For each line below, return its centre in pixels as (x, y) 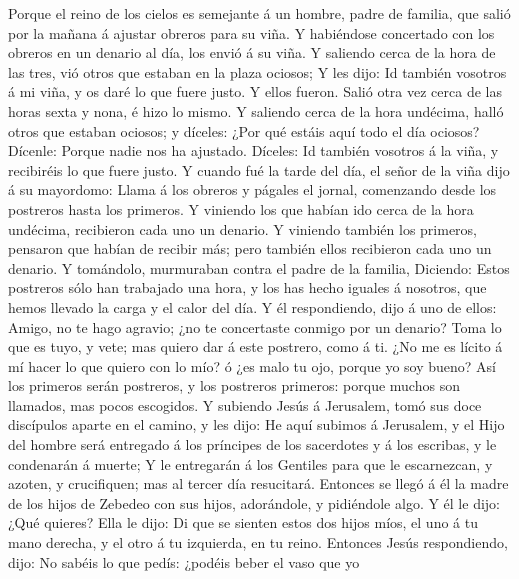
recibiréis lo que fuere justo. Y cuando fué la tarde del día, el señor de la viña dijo (259, 169)
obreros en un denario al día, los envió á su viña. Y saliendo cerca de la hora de (252, 52)
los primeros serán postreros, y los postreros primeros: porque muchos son (234, 385)
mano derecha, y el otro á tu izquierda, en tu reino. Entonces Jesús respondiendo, (258, 542)
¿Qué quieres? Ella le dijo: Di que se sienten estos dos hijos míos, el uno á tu (243, 522)
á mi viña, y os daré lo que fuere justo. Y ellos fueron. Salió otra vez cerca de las (255, 91)
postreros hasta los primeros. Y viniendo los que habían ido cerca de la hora (241, 208)
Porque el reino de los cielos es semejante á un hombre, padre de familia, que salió (259, 13)
